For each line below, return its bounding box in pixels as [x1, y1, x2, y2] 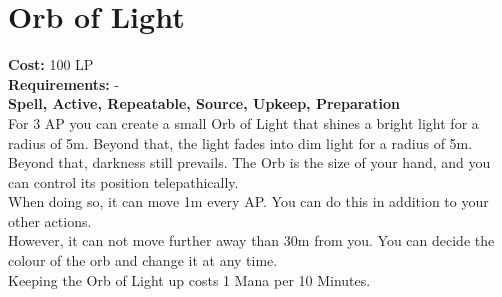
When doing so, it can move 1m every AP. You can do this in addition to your [8, 191, 489, 212]
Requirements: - [8, 73, 120, 94]
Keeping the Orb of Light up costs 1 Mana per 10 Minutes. [8, 269, 371, 290]
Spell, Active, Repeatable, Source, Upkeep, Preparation [8, 93, 400, 114]
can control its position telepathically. [8, 171, 239, 192]
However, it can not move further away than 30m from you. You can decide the [8, 230, 495, 251]
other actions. [8, 210, 92, 231]
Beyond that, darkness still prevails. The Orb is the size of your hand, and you [8, 152, 491, 173]
